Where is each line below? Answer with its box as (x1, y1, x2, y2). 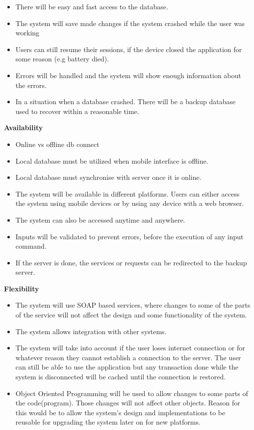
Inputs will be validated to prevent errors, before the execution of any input (15, 231, 244, 241)
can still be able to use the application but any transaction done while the (15, 362, 238, 372)
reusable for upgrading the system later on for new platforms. (15, 417, 201, 427)
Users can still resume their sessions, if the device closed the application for (15, 44, 242, 54)
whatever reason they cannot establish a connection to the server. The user (15, 352, 241, 362)
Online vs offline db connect (15, 139, 100, 149)
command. (15, 241, 47, 251)
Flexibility (4, 283, 39, 293)
